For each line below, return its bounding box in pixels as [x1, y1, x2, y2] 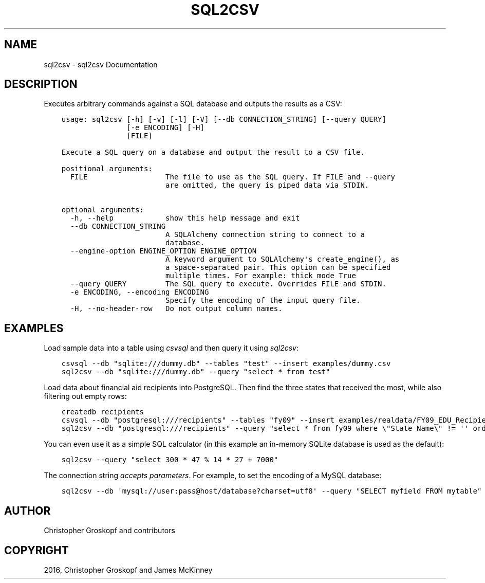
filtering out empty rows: [44, 392, 127, 401]
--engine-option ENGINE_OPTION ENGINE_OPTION [70, 247, 257, 256]
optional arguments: [61, 206, 144, 214]
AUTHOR [4, 504, 51, 517]
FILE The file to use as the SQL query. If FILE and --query [70, 173, 395, 181]
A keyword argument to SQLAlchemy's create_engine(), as [165, 255, 400, 264]
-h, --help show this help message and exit [70, 214, 300, 223]
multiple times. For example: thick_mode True [165, 271, 356, 280]
